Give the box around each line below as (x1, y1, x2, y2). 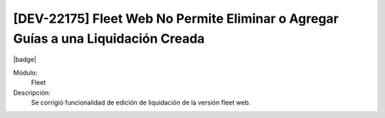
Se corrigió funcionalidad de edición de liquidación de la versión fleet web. (31, 98, 251, 107)
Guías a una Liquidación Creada (13, 31, 205, 46)
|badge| (13, 55, 37, 64)
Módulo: (13, 68, 38, 77)
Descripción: (13, 88, 51, 97)
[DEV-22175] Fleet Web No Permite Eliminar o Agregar (13, 11, 339, 26)
